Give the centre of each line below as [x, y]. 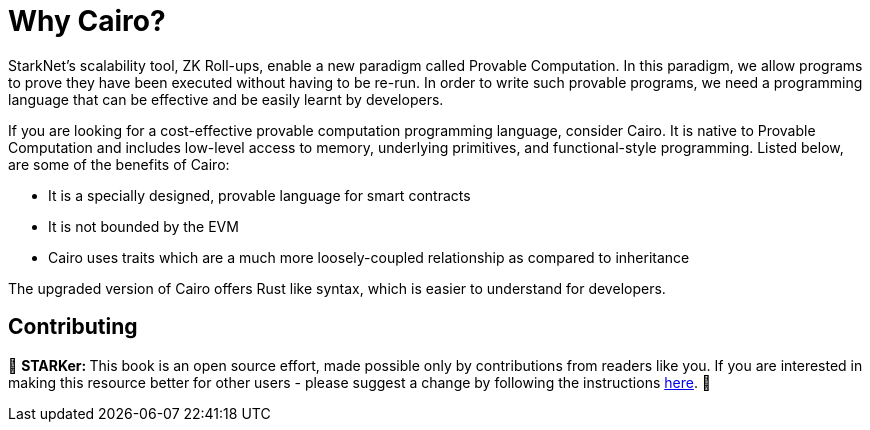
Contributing [73, 327]
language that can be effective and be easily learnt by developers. [226, 99]
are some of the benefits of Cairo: [119, 164]
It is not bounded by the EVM [143, 226]
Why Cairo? [87, 21]
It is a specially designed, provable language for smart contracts [259, 195]
